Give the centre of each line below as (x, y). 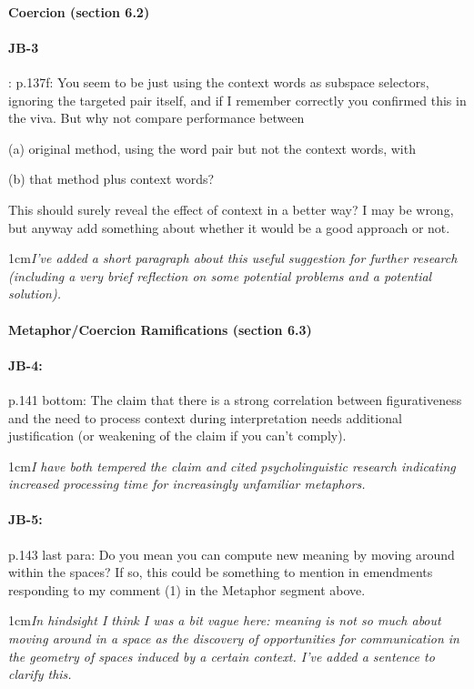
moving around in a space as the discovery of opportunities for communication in (234, 638)
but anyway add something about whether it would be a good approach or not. (229, 227)
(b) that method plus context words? (111, 179)
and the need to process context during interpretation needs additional (205, 417)
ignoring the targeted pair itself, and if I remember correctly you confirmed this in (237, 100)
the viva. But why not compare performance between (156, 118)
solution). (35, 294)
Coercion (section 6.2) (79, 11)
